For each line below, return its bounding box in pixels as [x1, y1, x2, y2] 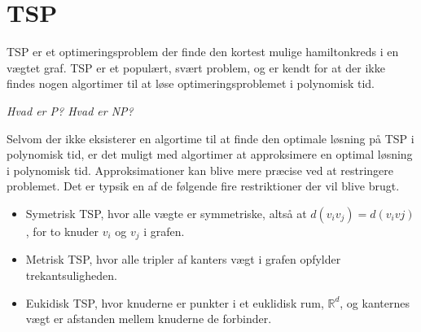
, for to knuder [25, 222, 99, 239]
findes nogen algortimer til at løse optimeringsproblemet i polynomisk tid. [7, 75, 375, 92]
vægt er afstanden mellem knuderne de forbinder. [25, 310, 272, 327]
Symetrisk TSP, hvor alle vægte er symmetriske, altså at [25, 204, 307, 221]
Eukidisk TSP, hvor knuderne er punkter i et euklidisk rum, [25, 294, 324, 311]
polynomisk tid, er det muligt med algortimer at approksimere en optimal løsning [7, 146, 413, 163]
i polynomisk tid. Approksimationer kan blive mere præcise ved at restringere [7, 161, 394, 178]
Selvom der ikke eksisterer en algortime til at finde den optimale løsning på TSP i [7, 129, 414, 146]
